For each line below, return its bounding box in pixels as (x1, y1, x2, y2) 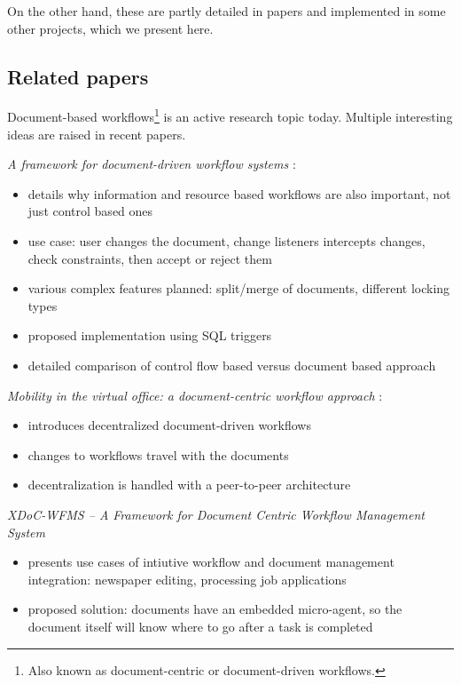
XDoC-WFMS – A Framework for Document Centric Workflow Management (7, 505, 425, 523)
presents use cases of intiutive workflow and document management (27, 553, 395, 571)
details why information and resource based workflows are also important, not (27, 184, 451, 203)
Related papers (7, 62, 149, 90)
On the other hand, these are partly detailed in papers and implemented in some (7, 2, 446, 20)
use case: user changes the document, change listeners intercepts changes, (27, 232, 426, 251)
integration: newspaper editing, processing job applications (27, 569, 347, 588)
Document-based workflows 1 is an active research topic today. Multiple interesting (7, 105, 453, 126)
